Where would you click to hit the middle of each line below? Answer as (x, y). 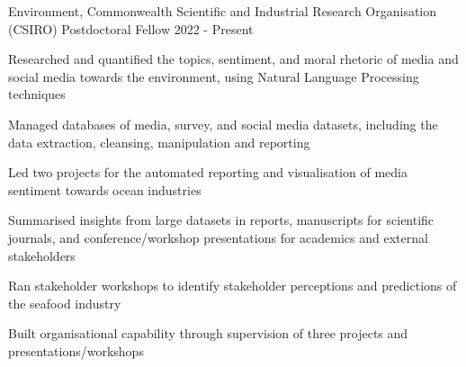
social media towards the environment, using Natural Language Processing (214, 76)
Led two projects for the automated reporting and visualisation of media (208, 172)
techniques (37, 94)
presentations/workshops (76, 350)
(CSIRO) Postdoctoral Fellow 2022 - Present (131, 28)
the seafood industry (65, 303)
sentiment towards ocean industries (105, 189)
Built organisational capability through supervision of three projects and (208, 333)
